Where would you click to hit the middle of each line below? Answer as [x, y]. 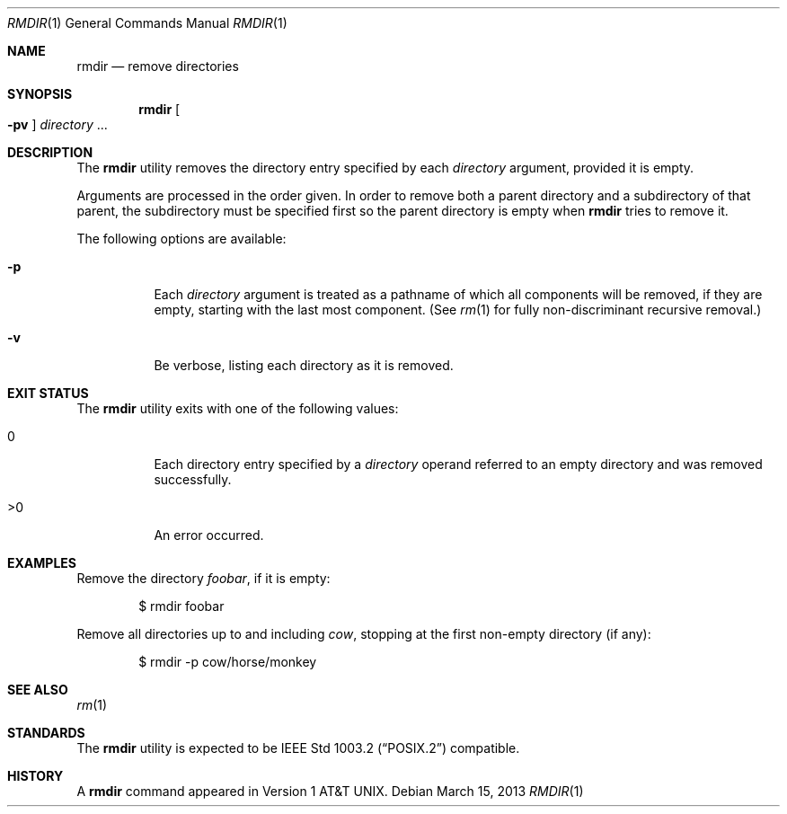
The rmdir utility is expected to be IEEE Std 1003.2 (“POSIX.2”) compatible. [298, 748]
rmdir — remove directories [158, 66]
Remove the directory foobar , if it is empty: [203, 578]
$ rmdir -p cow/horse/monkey [228, 662]
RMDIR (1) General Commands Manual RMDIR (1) [147, 23]
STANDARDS [46, 733]
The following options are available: [181, 239]
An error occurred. [209, 535]
